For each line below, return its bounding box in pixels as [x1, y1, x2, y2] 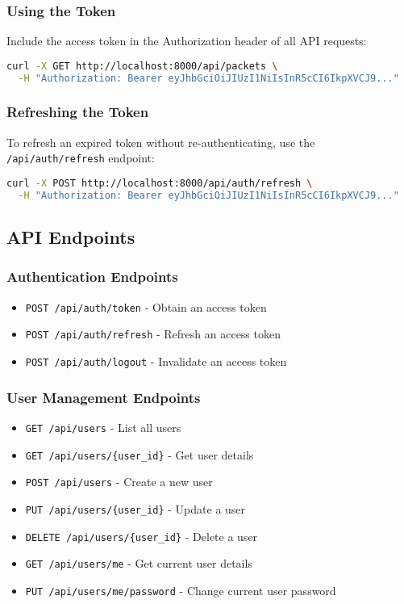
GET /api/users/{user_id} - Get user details [25, 446, 254, 463]
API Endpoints [6, 224, 135, 250]
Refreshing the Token [6, 102, 149, 122]
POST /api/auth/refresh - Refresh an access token [25, 325, 281, 342]
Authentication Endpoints [6, 266, 178, 287]
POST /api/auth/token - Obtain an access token [25, 298, 267, 315]
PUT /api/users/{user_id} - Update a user [25, 500, 246, 517]
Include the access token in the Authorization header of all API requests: [6, 32, 367, 49]
